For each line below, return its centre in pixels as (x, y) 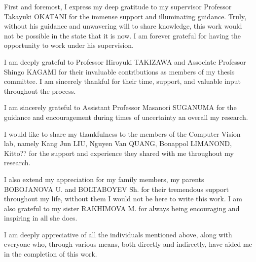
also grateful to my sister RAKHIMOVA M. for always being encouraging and (122, 208)
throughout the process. (40, 91)
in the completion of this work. (51, 254)
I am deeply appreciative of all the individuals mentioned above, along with (118, 234)
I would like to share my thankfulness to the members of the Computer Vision (122, 133)
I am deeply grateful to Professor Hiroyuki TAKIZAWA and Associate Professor (125, 61)
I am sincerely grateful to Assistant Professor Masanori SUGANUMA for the (120, 107)
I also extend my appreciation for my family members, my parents (104, 179)
